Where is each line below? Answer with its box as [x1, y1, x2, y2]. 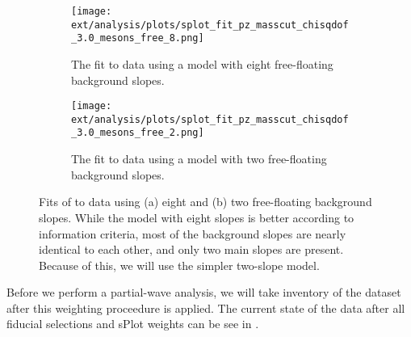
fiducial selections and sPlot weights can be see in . [6, 315, 259, 332]
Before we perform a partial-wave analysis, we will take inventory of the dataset [6, 284, 401, 301]
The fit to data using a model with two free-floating [71, 150, 327, 167]
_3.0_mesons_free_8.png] [71, 32, 204, 44]
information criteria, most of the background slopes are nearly [39, 225, 346, 242]
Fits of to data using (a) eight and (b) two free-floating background [39, 193, 372, 210]
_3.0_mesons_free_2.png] [71, 127, 204, 139]
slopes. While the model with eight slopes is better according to [39, 209, 354, 225]
